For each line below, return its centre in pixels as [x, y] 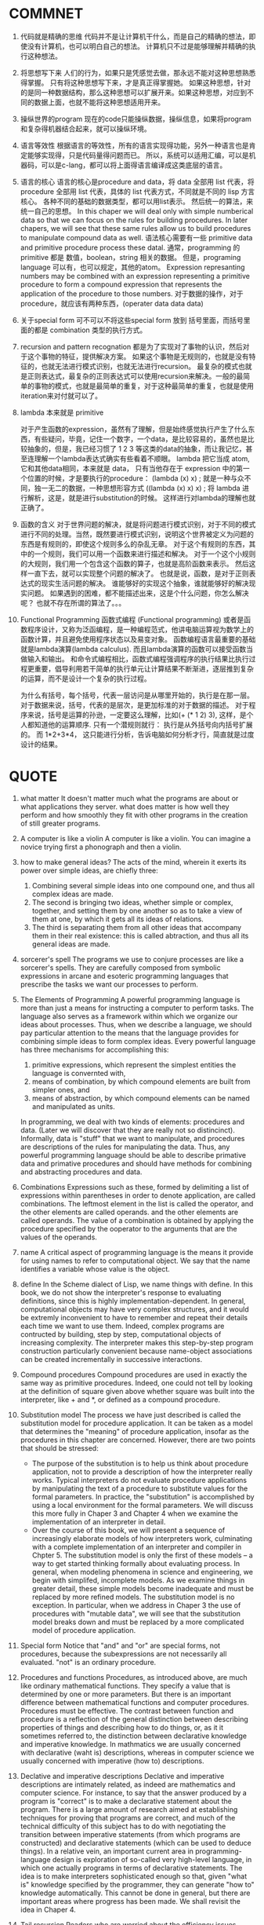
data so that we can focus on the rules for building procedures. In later [134, 220]
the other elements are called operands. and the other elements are [129, 1212]
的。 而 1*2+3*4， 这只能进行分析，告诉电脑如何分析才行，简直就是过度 [137, 734]
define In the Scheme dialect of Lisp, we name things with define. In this [137, 1284]
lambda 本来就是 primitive [62, 412]
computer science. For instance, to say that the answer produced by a [134, 1792]
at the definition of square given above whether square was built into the [137, 1391]
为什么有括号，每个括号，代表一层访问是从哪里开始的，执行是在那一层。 [137, 695]
